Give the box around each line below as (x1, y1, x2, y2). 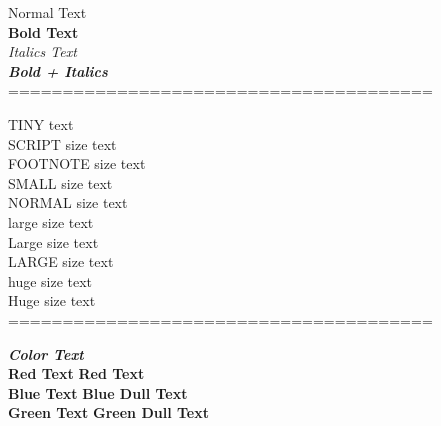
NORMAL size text (8, 192, 128, 213)
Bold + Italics (8, 60, 108, 81)
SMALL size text (8, 172, 113, 193)
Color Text (8, 343, 84, 364)
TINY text (8, 113, 74, 134)
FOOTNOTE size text (8, 153, 146, 174)
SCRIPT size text (8, 133, 117, 154)
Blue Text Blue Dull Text (8, 382, 188, 403)
